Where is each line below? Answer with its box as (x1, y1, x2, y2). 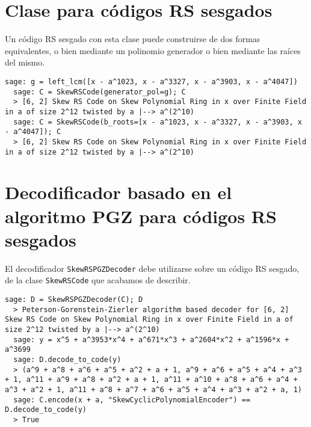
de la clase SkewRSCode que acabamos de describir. (5, 274, 191, 286)
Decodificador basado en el (5, 180, 232, 204)
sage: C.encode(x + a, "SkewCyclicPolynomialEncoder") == (13, 395, 251, 404)
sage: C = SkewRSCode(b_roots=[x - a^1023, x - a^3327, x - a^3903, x (13, 117, 302, 126)
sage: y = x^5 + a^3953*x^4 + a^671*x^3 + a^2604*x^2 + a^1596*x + (13, 335, 289, 344)
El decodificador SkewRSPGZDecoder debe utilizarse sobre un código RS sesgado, (5, 262, 300, 274)
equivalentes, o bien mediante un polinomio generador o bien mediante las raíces (5, 44, 301, 57)
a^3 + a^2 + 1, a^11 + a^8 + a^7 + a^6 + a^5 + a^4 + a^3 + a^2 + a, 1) (5, 385, 302, 394)
